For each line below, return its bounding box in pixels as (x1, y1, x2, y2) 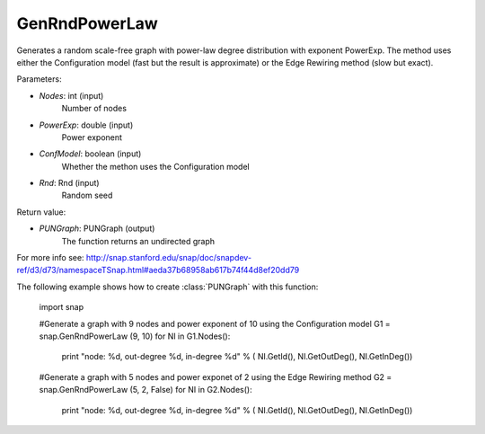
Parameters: (16, 74, 62, 84)
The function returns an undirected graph (61, 235, 216, 246)
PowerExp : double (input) (39, 120, 134, 130)
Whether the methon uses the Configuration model (61, 161, 251, 172)
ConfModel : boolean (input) (39, 148, 142, 159)
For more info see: (16, 252, 84, 263)
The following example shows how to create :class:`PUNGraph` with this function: (16, 281, 319, 292)
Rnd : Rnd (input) (39, 178, 100, 189)
